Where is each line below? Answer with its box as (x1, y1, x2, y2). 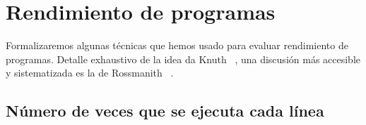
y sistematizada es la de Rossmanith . (6, 65, 174, 80)
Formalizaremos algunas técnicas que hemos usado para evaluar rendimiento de (6, 38, 348, 53)
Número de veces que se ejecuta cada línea (6, 100, 324, 121)
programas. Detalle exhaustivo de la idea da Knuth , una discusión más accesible (6, 51, 361, 66)
